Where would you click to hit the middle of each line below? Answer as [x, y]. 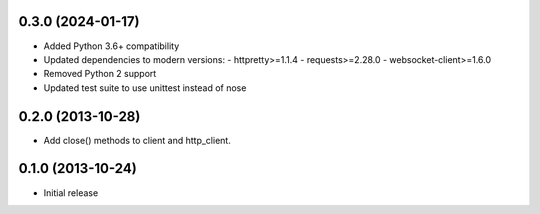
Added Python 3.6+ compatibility [111, 46]
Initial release [71, 192]
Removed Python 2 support [100, 74]
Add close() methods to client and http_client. [137, 140]
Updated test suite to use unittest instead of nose [145, 87]
